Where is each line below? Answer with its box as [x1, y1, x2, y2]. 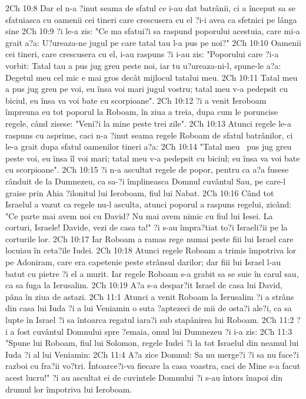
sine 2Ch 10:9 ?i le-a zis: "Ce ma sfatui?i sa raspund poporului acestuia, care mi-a [5, 25, 300, 37]
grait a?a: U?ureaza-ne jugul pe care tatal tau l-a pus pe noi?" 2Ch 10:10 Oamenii [5, 36, 301, 48]
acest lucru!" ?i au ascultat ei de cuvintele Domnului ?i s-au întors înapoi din [5, 371, 282, 383]
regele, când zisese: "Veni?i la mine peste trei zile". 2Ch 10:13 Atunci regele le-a [5, 117, 291, 129]
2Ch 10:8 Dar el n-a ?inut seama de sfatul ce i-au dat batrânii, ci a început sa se [5, 2, 295, 14]
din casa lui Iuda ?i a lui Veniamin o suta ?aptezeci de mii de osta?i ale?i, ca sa [5, 302, 292, 314]
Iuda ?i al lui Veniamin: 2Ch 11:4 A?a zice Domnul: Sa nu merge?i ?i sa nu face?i [5, 348, 299, 360]
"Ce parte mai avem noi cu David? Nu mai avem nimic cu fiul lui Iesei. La [5, 209, 273, 222]
